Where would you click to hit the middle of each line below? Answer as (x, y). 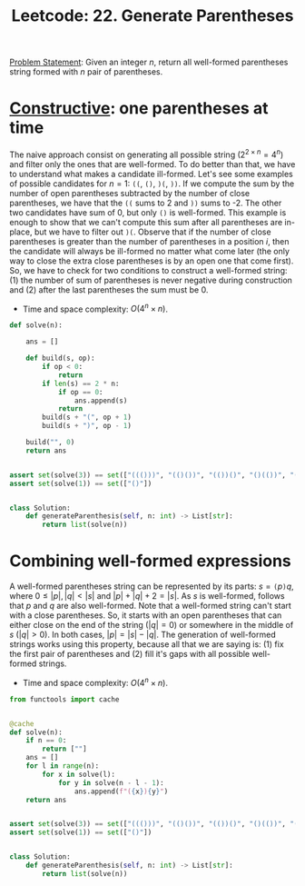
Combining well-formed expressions (151, 561)
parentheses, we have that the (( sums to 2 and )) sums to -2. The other (146, 203)
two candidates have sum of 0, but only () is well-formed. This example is (148, 212)
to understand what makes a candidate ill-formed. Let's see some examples (151, 174)
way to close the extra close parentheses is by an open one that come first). (152, 261)
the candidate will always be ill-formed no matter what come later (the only (150, 251)
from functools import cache (64, 699)
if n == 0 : (46, 741)
